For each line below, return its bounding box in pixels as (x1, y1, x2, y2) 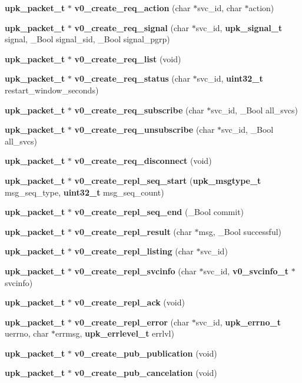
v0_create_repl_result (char (74, 225, 192, 237)
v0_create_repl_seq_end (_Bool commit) (74, 206, 244, 218)
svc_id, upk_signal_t (195, 21, 283, 33)
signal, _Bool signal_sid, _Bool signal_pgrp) (5, 33, 170, 45)
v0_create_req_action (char (74, 2, 191, 14)
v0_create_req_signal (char (74, 21, 190, 33)
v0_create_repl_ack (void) (74, 296, 185, 308)
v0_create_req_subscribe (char (74, 103, 204, 116)
